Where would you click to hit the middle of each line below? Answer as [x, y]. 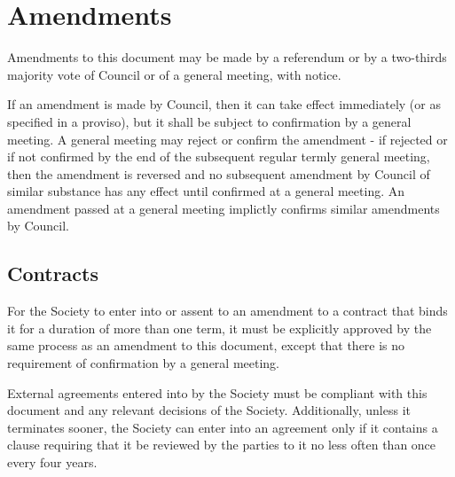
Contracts [53, 274]
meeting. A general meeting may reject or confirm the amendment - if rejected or [227, 139]
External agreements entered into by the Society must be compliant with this [217, 392]
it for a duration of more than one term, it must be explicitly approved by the [220, 328]
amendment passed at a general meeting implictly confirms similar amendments [224, 208]
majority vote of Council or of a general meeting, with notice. [174, 74]
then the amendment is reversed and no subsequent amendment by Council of [219, 173]
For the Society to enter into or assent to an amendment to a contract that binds [227, 311]
